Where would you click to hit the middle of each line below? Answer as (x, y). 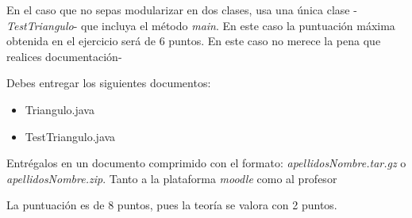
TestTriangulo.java (70, 136)
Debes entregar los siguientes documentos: (109, 83)
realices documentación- (64, 56)
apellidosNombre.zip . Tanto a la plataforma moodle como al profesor (172, 178)
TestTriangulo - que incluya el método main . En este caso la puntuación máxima (201, 25)
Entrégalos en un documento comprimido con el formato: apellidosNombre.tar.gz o (206, 163)
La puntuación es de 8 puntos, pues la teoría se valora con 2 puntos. (172, 205)
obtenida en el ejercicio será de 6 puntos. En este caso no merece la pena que (194, 41)
